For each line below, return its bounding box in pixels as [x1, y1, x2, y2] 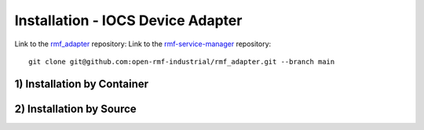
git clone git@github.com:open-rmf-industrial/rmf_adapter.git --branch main [28, 57, 335, 66]
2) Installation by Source [14, 102, 137, 115]
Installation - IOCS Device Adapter [14, 12, 243, 29]
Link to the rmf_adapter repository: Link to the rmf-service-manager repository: [14, 39, 272, 49]
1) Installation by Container [14, 77, 149, 90]
